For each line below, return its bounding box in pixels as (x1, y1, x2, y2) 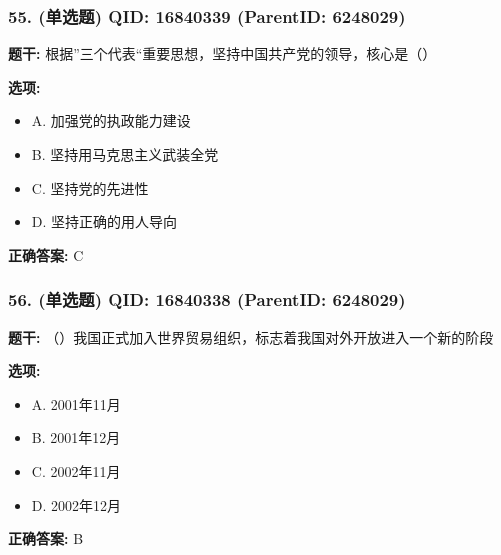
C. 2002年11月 (31, 460, 121, 481)
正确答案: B (8, 528, 84, 549)
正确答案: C (8, 244, 84, 265)
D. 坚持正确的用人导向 (31, 211, 178, 232)
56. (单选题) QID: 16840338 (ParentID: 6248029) (8, 287, 406, 312)
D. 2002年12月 (31, 494, 122, 515)
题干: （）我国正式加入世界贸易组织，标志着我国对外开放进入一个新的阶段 (8, 326, 494, 347)
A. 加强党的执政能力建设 (31, 110, 191, 131)
